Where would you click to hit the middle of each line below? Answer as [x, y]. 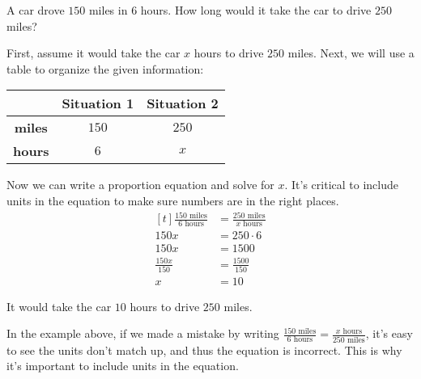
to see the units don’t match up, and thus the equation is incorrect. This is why [204, 350]
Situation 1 [98, 103]
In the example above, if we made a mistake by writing [143, 333]
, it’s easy [389, 333]
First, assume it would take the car [94, 53]
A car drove [36, 10]
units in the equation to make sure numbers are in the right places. [173, 200]
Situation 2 [183, 103]
